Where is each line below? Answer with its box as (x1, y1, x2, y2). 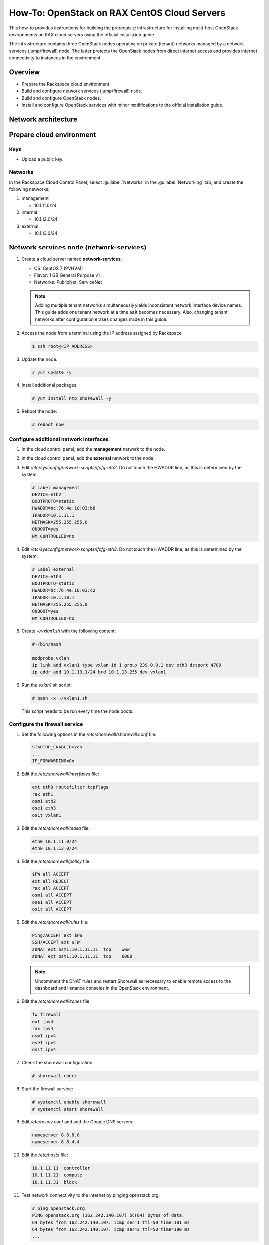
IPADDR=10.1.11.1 (32, 512, 75, 518)
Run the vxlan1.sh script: (21, 682, 72, 688)
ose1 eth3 (32, 805, 56, 811)
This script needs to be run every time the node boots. (21, 708, 134, 714)
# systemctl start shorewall (32, 1106, 104, 1112)
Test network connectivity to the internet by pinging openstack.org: (21, 1192, 160, 1198)
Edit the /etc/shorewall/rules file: (21, 919, 89, 925)
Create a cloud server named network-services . (21, 256, 122, 262)
